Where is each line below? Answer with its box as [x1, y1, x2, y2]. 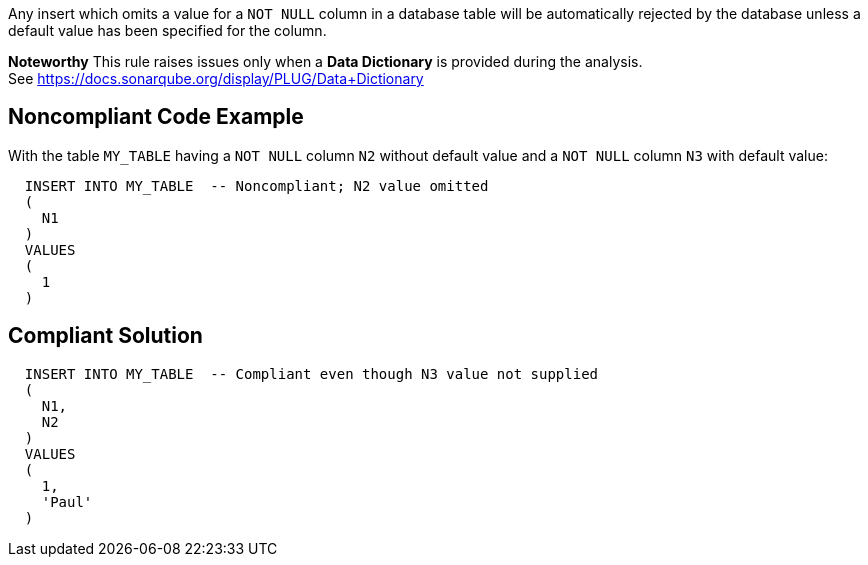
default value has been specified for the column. [8, 22, 327, 39]
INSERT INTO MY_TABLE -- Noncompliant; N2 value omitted [24, 177, 489, 194]
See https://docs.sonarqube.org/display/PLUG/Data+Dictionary [8, 70, 424, 87]
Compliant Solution [8, 323, 203, 349]
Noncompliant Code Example [8, 104, 304, 130]
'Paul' [41, 493, 93, 510]
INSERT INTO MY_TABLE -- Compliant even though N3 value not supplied [24, 365, 599, 382]
